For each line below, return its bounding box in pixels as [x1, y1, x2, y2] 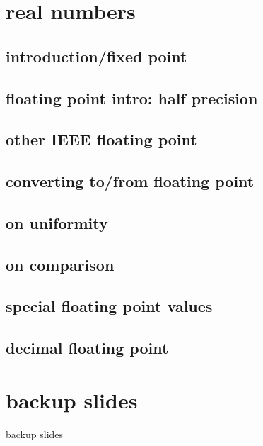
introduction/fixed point [6, 45, 187, 67]
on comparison [6, 253, 115, 275]
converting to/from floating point [6, 170, 255, 192]
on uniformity [6, 211, 108, 233]
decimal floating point [6, 337, 169, 359]
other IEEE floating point [6, 128, 197, 150]
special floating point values [6, 295, 213, 317]
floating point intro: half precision [6, 87, 258, 108]
